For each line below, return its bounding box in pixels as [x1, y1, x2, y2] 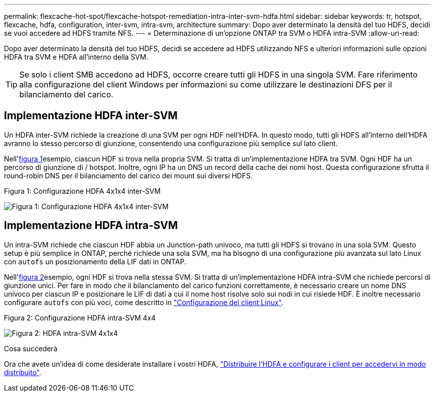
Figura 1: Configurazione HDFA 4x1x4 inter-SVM [4, 186, 161, 195]
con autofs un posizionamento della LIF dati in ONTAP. [4, 257, 186, 266]
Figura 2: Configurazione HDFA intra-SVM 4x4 [4, 313, 156, 322]
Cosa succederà [4, 344, 58, 353]
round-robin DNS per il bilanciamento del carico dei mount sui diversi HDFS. [4, 171, 253, 180]
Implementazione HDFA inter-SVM [4, 109, 178, 122]
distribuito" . [4, 368, 42, 377]
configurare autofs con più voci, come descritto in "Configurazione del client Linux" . [4, 298, 284, 307]
